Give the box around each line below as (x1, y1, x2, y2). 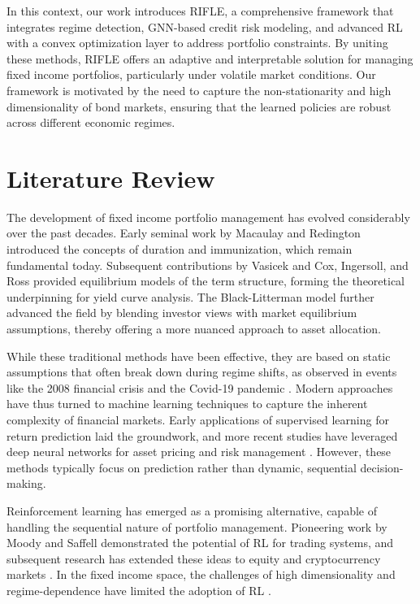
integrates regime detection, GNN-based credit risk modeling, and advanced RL (6, 18, 403, 35)
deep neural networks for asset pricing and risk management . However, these (6, 443, 392, 460)
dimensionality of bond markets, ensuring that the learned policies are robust (6, 98, 392, 115)
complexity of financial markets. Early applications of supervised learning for (6, 411, 389, 428)
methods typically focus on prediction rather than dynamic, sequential (6, 458, 357, 476)
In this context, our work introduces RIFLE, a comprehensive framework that (6, 2, 394, 19)
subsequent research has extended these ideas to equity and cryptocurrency (6, 550, 381, 567)
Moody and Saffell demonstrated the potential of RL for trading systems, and (6, 534, 394, 551)
